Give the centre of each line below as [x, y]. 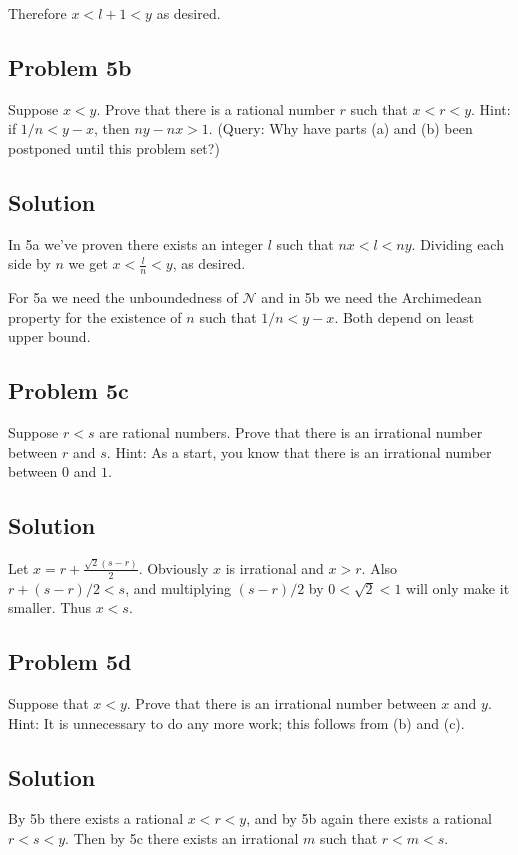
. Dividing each [457, 243]
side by [29, 263]
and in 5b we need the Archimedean [371, 297]
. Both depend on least [404, 316]
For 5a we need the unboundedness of [123, 297]
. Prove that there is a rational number [215, 108]
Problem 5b [70, 66]
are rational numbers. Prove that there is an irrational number [291, 432]
